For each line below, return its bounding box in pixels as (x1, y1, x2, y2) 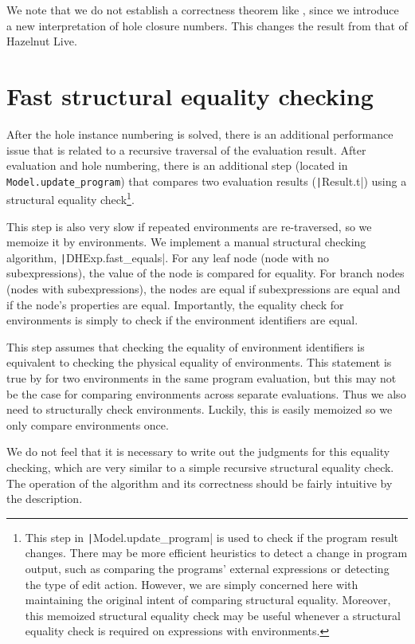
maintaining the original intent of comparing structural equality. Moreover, (25, 591, 391, 608)
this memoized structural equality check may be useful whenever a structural (25, 607, 401, 623)
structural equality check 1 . (6, 189, 135, 207)
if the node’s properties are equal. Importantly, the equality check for (6, 296, 344, 312)
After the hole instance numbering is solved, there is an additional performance (6, 125, 393, 142)
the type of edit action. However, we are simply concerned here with (25, 575, 358, 592)
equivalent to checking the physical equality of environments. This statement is (6, 354, 392, 371)
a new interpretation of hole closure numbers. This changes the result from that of (6, 17, 408, 33)
